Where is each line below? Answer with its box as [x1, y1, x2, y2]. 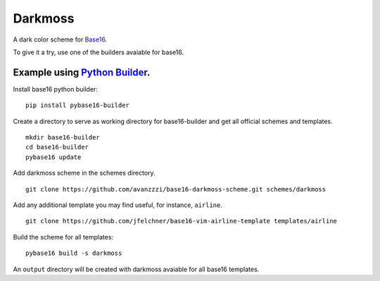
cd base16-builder [25, 143, 89, 151]
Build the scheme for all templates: [13, 232, 114, 241]
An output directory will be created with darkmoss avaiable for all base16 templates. [13, 265, 260, 273]
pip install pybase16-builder [25, 101, 130, 109]
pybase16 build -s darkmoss [25, 249, 122, 257]
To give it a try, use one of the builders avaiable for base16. [13, 48, 184, 56]
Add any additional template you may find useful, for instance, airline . [13, 201, 223, 209]
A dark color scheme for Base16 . [13, 35, 108, 44]
